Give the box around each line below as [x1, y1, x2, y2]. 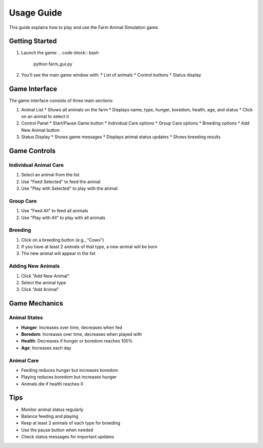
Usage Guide [9, 7, 62, 18]
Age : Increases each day [21, 345, 72, 351]
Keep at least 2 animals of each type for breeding [21, 420, 120, 426]
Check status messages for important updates [21, 434, 114, 440]
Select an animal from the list [21, 172, 80, 178]
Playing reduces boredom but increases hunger [21, 374, 117, 380]
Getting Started [9, 37, 57, 45]
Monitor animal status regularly [21, 407, 84, 412]
